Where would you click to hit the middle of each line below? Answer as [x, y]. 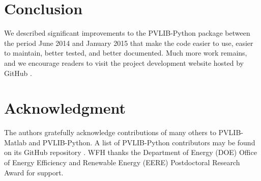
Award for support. [34, 172]
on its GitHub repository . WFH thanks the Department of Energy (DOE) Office [130, 152]
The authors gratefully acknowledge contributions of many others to [110, 132]
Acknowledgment [65, 108]
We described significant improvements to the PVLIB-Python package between [127, 33]
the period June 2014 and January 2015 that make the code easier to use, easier [129, 43]
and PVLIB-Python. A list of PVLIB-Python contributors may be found [142, 142]
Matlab [15, 142]
